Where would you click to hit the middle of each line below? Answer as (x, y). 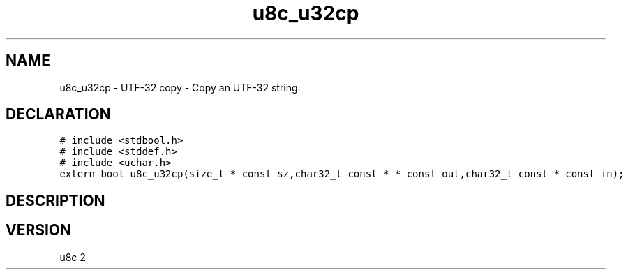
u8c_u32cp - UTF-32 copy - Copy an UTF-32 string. (180, 87)
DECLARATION (58, 114)
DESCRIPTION (55, 200)
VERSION (39, 230)
